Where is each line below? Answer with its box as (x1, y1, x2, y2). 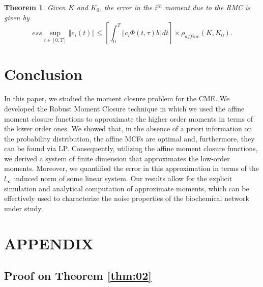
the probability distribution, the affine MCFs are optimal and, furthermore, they (4, 133, 255, 143)
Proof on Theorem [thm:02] (4, 268, 152, 283)
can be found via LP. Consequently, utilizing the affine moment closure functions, (4, 143, 258, 154)
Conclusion (4, 64, 83, 84)
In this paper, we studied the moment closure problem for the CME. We (4, 93, 230, 104)
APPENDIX (4, 233, 94, 253)
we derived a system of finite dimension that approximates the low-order (4, 153, 230, 163)
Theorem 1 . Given (4, 2, 66, 12)
